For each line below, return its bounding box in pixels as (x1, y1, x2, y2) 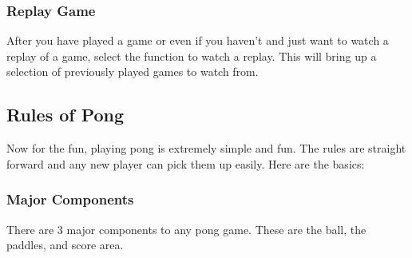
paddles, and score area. (6, 236, 124, 253)
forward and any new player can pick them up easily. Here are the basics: (6, 155, 365, 172)
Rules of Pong (6, 102, 125, 127)
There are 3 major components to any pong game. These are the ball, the (6, 220, 366, 237)
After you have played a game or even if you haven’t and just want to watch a (6, 32, 389, 49)
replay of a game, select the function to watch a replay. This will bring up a (6, 47, 377, 64)
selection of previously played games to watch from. (6, 63, 259, 80)
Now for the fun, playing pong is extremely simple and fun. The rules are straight (6, 140, 406, 157)
